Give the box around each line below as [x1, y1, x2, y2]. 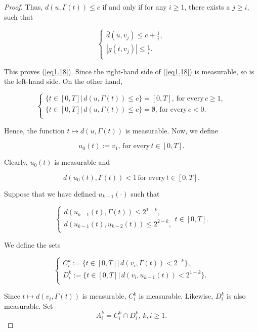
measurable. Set [4, 300, 53, 311]
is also [227, 291, 246, 301]
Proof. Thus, [4, 2, 43, 12]
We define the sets [4, 239, 61, 250]
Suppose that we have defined [4, 188, 96, 199]
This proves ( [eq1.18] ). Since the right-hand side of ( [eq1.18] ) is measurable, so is [4, 66, 254, 76]
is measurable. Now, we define [125, 125, 219, 135]
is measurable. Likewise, [139, 291, 213, 301]
